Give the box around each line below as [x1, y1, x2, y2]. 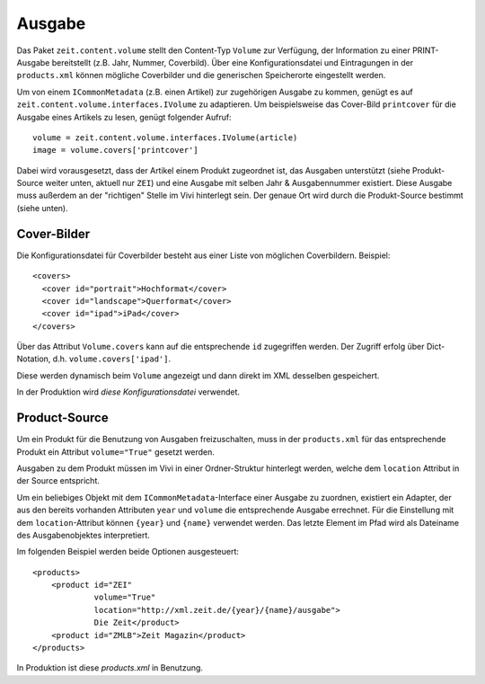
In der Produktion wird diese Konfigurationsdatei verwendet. [16, 386, 241, 397]
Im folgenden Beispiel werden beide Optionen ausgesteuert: [16, 546, 240, 557]
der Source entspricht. [16, 475, 101, 486]
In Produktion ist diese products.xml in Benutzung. [16, 662, 204, 673]
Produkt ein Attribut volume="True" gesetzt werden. [16, 446, 215, 457]
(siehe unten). [16, 202, 68, 213]
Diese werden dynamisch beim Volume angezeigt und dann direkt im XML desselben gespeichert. [16, 369, 380, 381]
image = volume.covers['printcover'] [32, 145, 199, 155]
